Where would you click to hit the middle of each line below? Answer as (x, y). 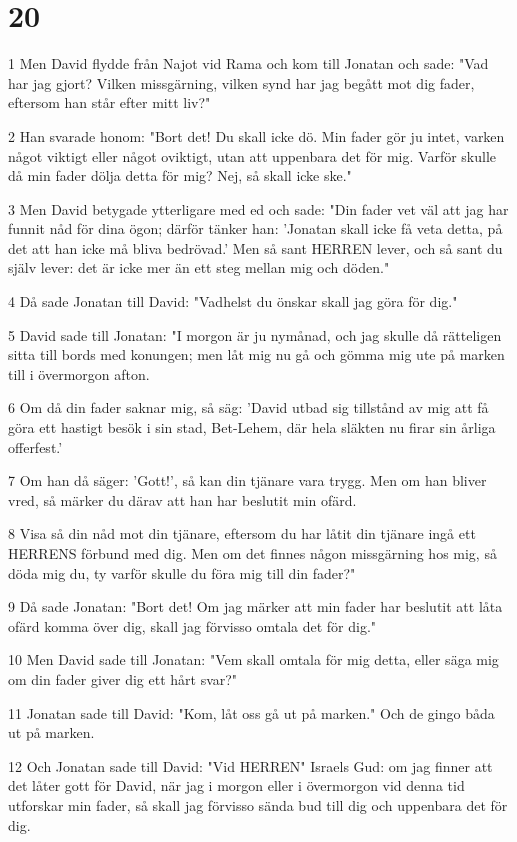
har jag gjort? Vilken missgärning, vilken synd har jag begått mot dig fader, (241, 82)
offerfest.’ (35, 446)
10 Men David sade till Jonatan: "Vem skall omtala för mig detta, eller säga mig (253, 659)
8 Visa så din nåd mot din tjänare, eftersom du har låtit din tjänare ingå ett (242, 533)
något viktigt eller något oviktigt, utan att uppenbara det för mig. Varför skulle (252, 155)
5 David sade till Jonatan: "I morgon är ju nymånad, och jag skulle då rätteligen (255, 334)
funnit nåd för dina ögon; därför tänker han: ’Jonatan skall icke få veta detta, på (255, 228)
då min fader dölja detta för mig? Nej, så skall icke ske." (180, 175)
